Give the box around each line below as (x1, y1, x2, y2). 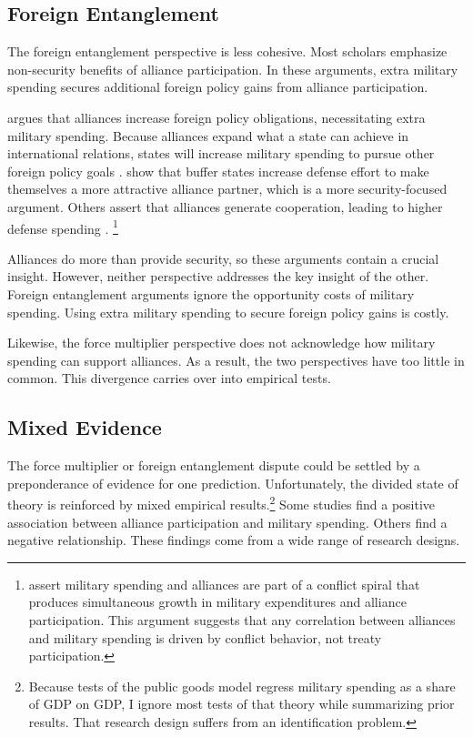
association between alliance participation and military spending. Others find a (7, 512, 448, 531)
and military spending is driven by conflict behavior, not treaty (28, 628, 382, 647)
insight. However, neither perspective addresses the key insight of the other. (7, 267, 429, 286)
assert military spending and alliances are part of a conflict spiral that (28, 574, 420, 593)
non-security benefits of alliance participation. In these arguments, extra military (7, 59, 458, 78)
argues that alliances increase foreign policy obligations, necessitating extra (7, 107, 426, 126)
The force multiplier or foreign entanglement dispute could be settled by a (7, 456, 420, 475)
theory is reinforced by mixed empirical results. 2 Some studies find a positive (7, 492, 436, 513)
